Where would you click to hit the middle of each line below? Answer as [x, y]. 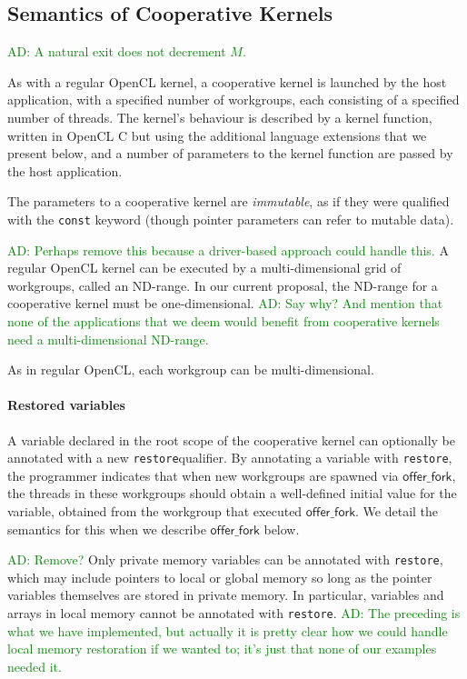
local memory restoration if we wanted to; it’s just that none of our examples [222, 649]
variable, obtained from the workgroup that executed [155, 511]
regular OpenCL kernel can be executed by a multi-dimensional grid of [204, 268]
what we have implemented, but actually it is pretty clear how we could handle [228, 630]
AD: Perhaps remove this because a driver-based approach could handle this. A [228, 250]
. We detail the [397, 511]
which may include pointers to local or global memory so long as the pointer [220, 577]
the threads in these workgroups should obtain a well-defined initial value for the [232, 493]
